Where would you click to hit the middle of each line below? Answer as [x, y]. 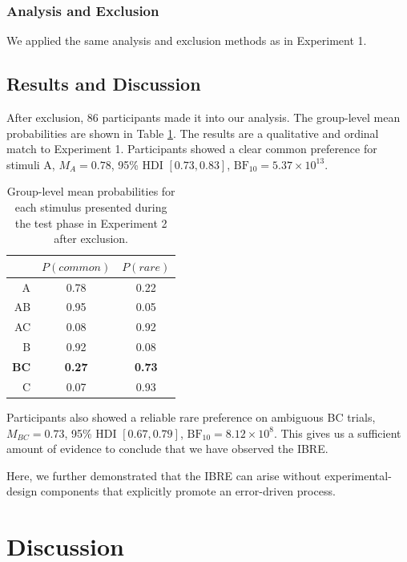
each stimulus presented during [91, 206]
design [22, 491]
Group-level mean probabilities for [91, 191]
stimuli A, [31, 164]
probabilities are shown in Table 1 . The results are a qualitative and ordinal [193, 133]
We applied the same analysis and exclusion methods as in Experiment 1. [187, 40]
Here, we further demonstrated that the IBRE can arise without [164, 475]
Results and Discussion [104, 84]
